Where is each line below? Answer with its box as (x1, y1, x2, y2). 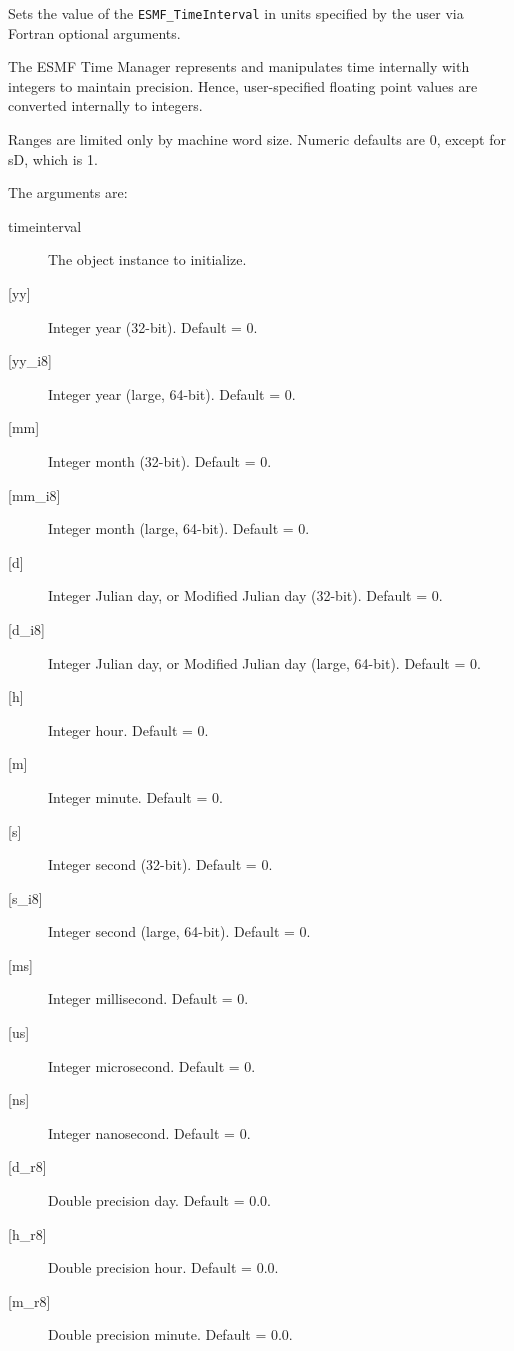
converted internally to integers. (8, 95, 203, 116)
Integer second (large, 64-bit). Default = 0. (48, 921, 311, 942)
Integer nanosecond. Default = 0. (48, 1122, 251, 1143)
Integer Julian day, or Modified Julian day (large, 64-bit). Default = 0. (48, 652, 481, 673)
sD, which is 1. (8, 148, 98, 169)
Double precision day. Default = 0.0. (48, 1190, 271, 1211)
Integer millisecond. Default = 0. (48, 988, 249, 1009)
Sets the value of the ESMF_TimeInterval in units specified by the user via (8, 3, 464, 23)
